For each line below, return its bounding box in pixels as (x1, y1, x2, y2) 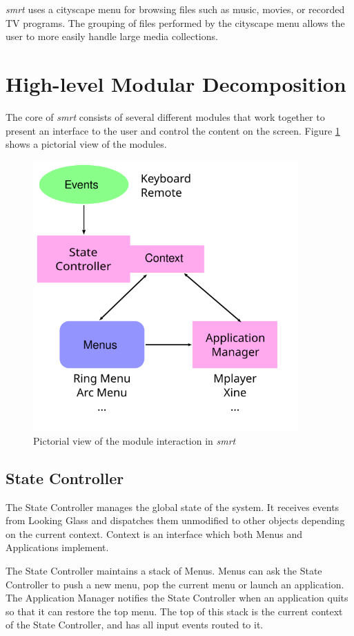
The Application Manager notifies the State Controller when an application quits (6, 590, 348, 605)
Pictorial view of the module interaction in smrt (33, 433, 236, 447)
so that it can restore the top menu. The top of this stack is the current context (6, 604, 343, 618)
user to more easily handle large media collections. (6, 29, 218, 44)
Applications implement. (6, 540, 109, 555)
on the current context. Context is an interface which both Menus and (6, 526, 302, 541)
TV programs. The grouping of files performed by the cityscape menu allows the (6, 15, 345, 30)
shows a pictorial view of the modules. (6, 137, 167, 151)
